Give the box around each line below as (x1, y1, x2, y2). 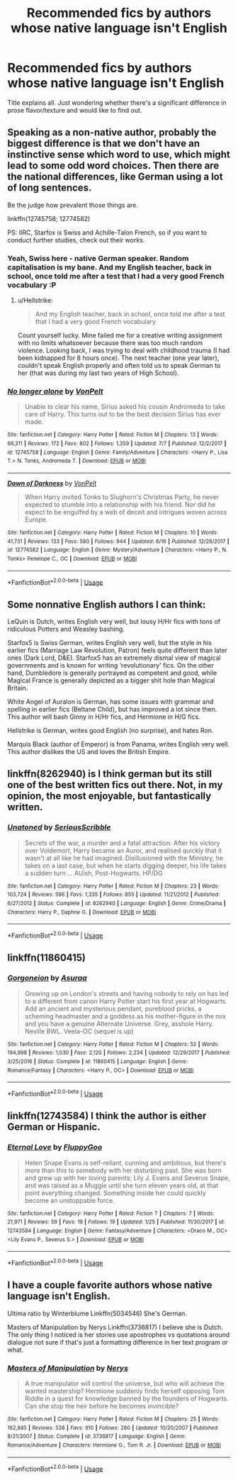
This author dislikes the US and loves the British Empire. (7, 748, 171, 756)
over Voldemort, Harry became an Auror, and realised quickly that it (24, 846, 222, 855)
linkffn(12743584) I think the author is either (7, 1110, 207, 1122)
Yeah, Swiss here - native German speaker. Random (7, 253, 189, 263)
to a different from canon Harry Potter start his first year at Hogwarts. (24, 997, 228, 1005)
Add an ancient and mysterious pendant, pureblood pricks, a (24, 1004, 202, 1013)
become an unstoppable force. (24, 1196, 115, 1204)
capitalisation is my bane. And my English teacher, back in (7, 262, 212, 272)
